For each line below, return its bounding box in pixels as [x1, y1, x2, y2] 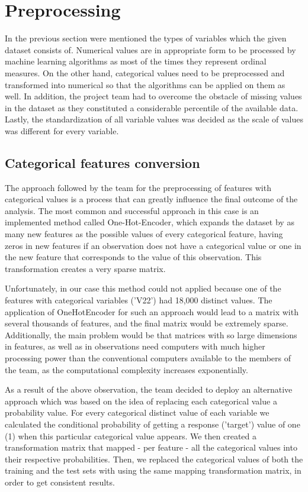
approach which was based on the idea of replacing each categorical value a [5, 394, 277, 407]
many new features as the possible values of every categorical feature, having [5, 228, 283, 240]
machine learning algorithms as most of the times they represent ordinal [5, 55, 267, 67]
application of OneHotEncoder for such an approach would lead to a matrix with [5, 305, 299, 318]
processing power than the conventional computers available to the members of [5, 351, 291, 364]
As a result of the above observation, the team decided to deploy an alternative [5, 383, 293, 396]
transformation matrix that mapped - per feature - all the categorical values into [5, 441, 297, 454]
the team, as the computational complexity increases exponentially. [5, 363, 248, 376]
